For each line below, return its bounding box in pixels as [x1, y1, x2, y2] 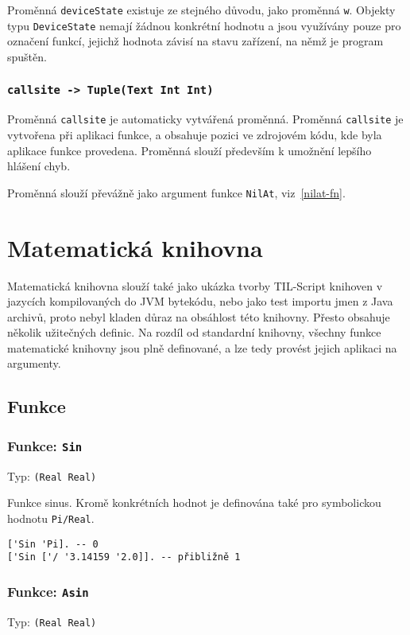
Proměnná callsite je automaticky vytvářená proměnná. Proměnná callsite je [7, 111, 404, 127]
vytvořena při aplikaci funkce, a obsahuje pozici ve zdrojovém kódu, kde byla [7, 126, 382, 142]
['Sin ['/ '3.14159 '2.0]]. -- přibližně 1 [7, 551, 241, 563]
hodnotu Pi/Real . [7, 509, 95, 526]
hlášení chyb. [7, 158, 71, 174]
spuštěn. [7, 48, 47, 64]
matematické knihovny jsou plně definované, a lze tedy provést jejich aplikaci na [7, 339, 397, 356]
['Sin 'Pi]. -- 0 [7, 538, 99, 550]
